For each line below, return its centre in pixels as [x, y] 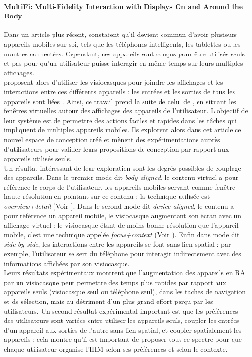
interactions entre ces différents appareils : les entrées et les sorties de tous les [120, 91]
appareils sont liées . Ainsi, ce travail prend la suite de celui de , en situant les [120, 101]
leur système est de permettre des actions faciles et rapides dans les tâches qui [120, 120]
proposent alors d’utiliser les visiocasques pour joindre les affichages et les [114, 82]
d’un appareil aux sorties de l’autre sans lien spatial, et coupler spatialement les [123, 330]
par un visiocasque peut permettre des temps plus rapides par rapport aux [115, 282]
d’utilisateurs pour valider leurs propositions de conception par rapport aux [117, 149]
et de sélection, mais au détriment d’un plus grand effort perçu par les [108, 301]
